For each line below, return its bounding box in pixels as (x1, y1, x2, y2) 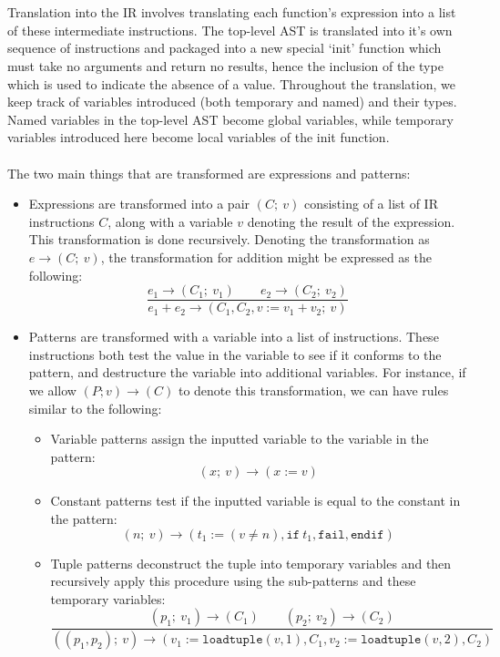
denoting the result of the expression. (247, 211, 455, 231)
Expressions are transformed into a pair (28, 194, 250, 213)
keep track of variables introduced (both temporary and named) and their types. (7, 92, 457, 111)
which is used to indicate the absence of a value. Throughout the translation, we (7, 74, 455, 93)
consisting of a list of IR (303, 194, 438, 213)
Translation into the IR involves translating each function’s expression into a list (7, 3, 456, 22)
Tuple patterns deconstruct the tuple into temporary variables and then (50, 553, 452, 572)
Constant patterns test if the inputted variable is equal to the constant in (50, 491, 461, 510)
